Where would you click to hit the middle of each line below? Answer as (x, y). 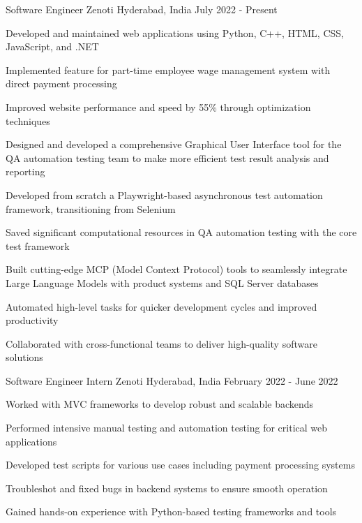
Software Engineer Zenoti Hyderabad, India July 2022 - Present (142, 9)
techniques (28, 120)
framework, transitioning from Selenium (91, 208)
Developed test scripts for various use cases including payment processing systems (180, 465)
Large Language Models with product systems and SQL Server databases (162, 282)
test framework (38, 245)
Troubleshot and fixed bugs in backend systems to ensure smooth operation (167, 488)
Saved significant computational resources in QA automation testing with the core (181, 232)
